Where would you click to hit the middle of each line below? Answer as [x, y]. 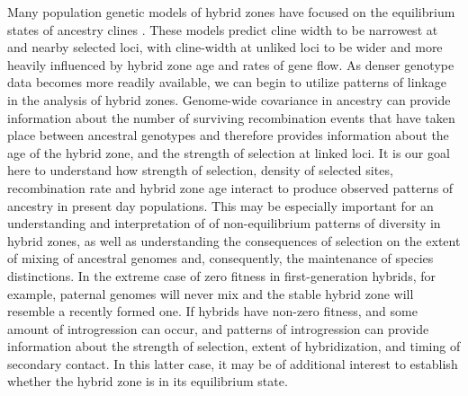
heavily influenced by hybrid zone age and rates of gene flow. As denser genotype [231, 64]
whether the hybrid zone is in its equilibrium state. [148, 381]
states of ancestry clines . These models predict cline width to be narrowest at [223, 29]
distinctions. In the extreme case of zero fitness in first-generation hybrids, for [221, 275]
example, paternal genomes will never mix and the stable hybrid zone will [211, 293]
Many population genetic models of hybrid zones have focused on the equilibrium [231, 12]
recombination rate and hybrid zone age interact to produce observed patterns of [230, 187]
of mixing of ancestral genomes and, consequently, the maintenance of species [220, 258]
